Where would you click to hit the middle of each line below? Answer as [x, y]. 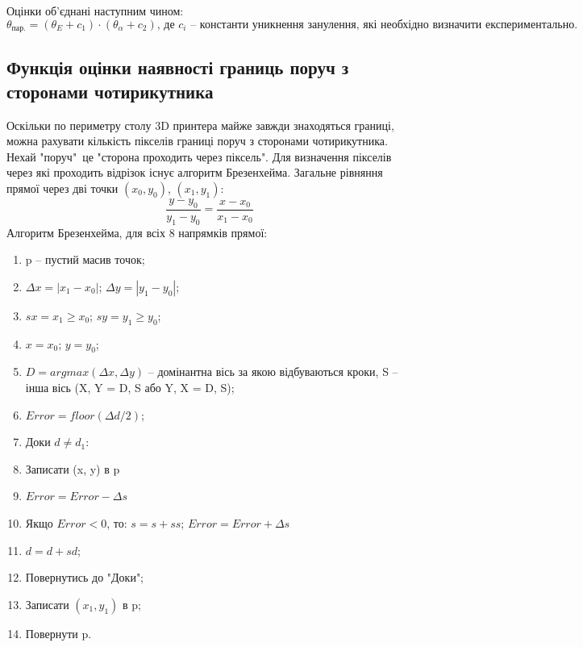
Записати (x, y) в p [73, 468]
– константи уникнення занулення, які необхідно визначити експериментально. [384, 25]
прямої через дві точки [62, 188]
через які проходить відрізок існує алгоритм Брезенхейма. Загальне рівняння [195, 172]
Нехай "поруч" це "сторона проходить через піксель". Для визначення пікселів [199, 156]
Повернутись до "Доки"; [85, 577]
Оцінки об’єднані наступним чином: [95, 10]
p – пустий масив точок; [85, 259]
